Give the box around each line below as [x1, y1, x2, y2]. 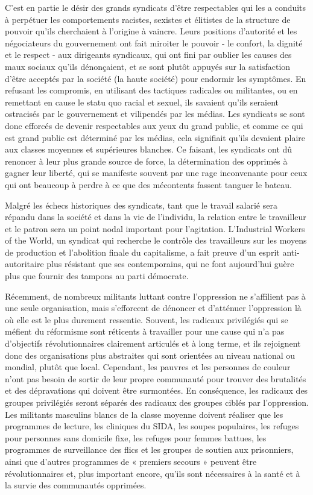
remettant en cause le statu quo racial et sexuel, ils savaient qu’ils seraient [5, 95, 279, 108]
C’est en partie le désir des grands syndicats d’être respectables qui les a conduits [5, 1, 306, 13]
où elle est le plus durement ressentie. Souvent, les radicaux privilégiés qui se [5, 313, 288, 326]
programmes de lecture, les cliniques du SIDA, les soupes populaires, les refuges [5, 420, 299, 432]
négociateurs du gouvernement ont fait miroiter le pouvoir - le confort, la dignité [5, 36, 303, 49]
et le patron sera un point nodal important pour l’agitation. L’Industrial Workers [5, 222, 305, 235]
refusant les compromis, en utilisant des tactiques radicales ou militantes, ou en [5, 84, 298, 96]
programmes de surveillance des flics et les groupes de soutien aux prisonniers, [5, 443, 294, 456]
